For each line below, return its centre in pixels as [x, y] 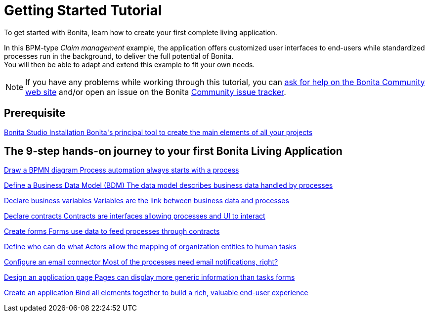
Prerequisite [35, 113]
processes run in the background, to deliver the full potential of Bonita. [119, 56]
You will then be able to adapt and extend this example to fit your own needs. [129, 64]
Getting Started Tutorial [83, 10]
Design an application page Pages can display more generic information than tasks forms [150, 277]
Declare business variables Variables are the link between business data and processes [147, 201]
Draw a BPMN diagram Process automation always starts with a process [122, 170]
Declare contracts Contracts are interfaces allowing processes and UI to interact [135, 216]
